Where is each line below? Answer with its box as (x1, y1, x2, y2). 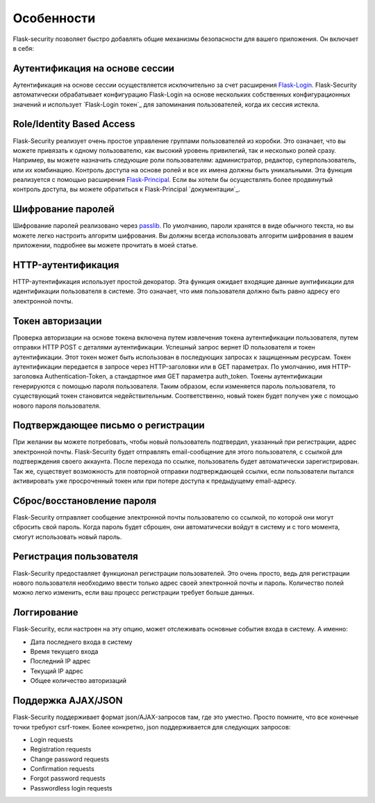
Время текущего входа (30, 647, 99, 656)
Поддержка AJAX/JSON (12, 695, 123, 706)
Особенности (12, 10, 96, 26)
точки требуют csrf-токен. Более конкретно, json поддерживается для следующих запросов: (12, 722, 291, 731)
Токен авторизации (12, 315, 102, 326)
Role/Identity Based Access (12, 118, 135, 130)
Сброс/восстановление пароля (12, 495, 157, 506)
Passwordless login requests (30, 784, 112, 792)
